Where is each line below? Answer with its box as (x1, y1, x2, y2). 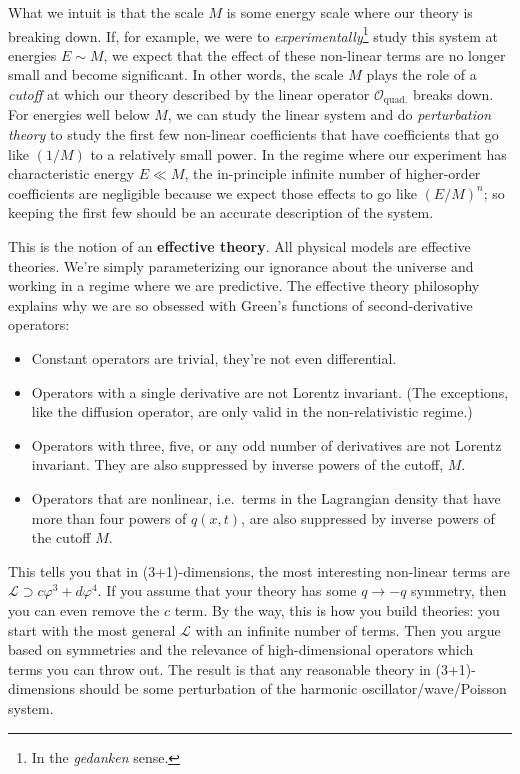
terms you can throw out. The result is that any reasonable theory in (8, 658, 431, 679)
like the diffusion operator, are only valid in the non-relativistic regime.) (31, 401, 473, 422)
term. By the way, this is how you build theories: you (174, 599, 500, 620)
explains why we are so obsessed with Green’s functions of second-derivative (8, 294, 473, 315)
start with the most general (8, 619, 176, 640)
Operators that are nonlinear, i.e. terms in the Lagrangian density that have (31, 487, 501, 508)
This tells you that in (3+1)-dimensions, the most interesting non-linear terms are (8, 560, 510, 581)
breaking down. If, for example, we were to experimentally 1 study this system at (8, 22, 498, 46)
